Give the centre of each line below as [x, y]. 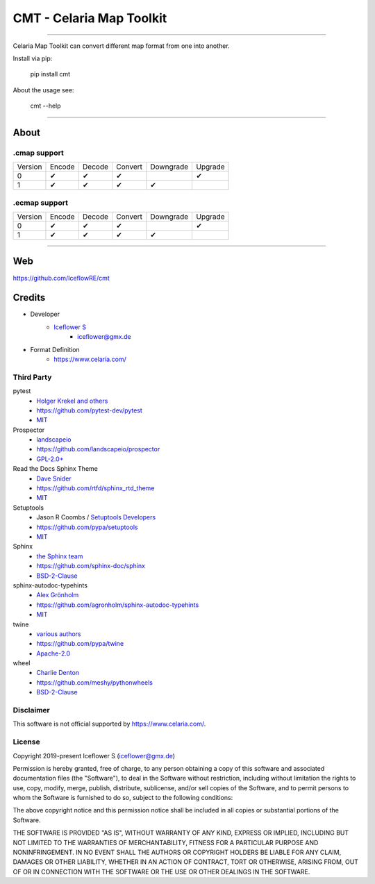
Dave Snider [54, 478]
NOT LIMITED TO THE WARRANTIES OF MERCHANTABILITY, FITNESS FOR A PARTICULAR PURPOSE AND [166, 842]
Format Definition [55, 349]
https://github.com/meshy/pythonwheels [94, 682]
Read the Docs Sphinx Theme [56, 469]
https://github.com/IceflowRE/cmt [61, 278]
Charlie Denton [58, 673]
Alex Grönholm [58, 595]
